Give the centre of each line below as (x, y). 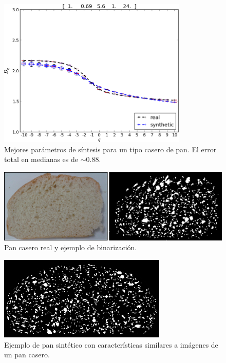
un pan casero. (27, 355)
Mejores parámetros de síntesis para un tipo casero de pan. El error (110, 149)
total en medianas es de (41, 159)
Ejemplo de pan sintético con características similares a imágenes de (111, 344)
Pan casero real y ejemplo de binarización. (71, 247)
